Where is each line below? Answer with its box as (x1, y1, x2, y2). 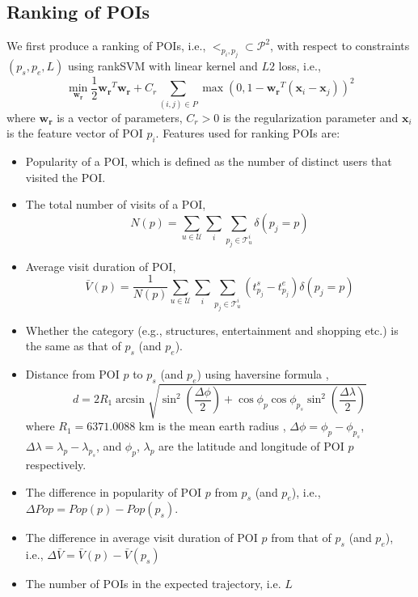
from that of (271, 529, 331, 546)
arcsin (116, 394, 145, 406)
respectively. (25, 455, 87, 472)
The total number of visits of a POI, (25, 196, 206, 213)
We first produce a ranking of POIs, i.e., (6, 37, 206, 54)
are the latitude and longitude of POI (158, 438, 344, 455)
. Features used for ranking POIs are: (155, 125, 340, 142)
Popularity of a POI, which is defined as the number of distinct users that (25, 153, 392, 170)
